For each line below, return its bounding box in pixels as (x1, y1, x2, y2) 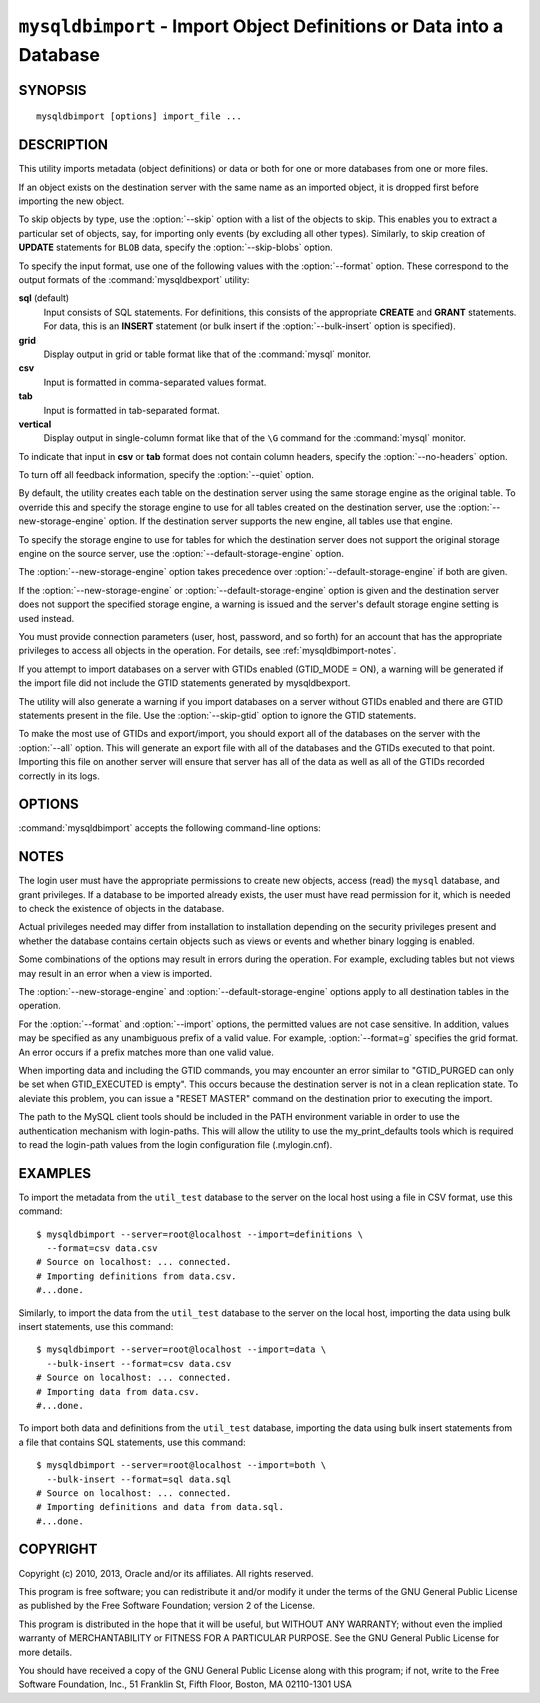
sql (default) (18, 292, 70, 304)
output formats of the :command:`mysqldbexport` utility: (18, 274, 250, 285)
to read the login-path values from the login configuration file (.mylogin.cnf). (18, 1138, 333, 1150)
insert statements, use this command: (18, 1320, 174, 1332)
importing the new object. (18, 195, 125, 207)
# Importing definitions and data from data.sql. (36, 1501, 285, 1513)
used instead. (18, 612, 75, 624)
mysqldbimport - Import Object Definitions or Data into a (18, 15, 504, 37)
